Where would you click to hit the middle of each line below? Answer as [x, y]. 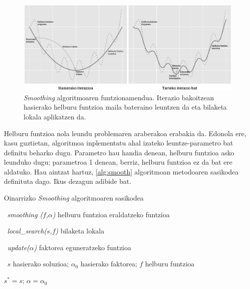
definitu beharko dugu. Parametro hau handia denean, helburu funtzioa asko [119, 152]
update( [19, 247]
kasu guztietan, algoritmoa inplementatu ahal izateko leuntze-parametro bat [119, 143]
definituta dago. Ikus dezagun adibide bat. [68, 181]
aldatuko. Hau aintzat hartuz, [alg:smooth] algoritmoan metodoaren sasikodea [121, 171]
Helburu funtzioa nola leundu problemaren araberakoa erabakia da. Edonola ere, [125, 133]
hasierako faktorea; [109, 264]
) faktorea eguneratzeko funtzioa [83, 247]
